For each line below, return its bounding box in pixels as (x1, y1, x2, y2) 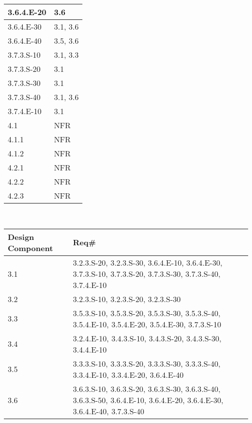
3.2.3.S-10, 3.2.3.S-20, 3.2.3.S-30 (73, 293, 181, 305)
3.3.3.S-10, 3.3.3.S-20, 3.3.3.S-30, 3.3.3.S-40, (73, 357, 220, 369)
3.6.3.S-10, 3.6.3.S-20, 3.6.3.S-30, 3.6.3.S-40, (73, 383, 220, 394)
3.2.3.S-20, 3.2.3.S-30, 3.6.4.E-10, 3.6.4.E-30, (73, 256, 222, 268)
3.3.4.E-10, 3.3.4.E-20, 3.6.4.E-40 (73, 369, 184, 380)
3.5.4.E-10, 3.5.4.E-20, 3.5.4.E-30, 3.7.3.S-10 (73, 318, 221, 330)
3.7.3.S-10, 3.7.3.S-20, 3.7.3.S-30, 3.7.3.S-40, (73, 268, 220, 279)
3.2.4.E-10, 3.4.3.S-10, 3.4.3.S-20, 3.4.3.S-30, (73, 332, 221, 344)
